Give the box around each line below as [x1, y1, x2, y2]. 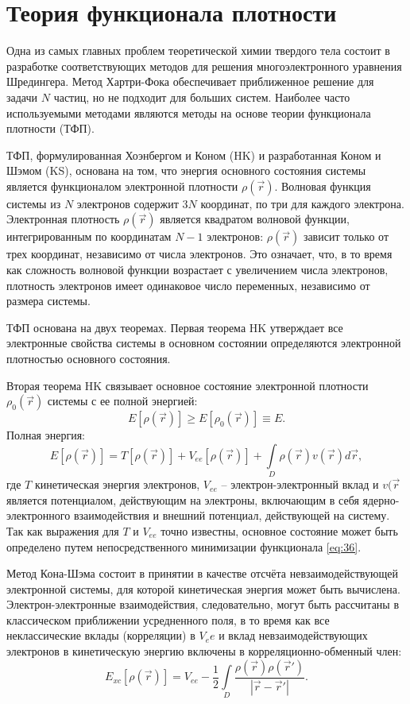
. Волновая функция [274, 177, 371, 194]
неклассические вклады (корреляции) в [6, 627, 195, 644]
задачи [6, 88, 38, 105]
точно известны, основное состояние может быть [161, 522, 398, 539]
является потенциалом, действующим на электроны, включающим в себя [6, 491, 359, 508]
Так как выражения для [6, 522, 119, 539]
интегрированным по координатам [6, 228, 172, 245]
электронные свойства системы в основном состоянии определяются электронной [6, 335, 401, 351]
